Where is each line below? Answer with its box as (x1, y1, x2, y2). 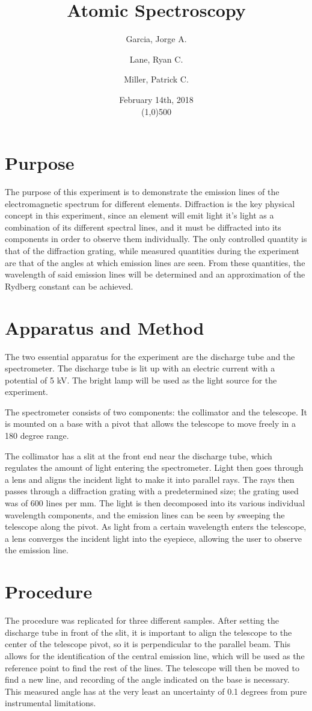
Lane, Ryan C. (129, 52, 183, 65)
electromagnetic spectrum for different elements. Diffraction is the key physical (5, 197, 295, 210)
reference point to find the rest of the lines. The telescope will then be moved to (5, 661, 299, 674)
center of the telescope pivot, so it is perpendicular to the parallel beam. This (5, 638, 290, 650)
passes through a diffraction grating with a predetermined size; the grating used (5, 485, 299, 497)
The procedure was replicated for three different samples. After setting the (5, 614, 279, 627)
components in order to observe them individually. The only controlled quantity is (5, 232, 307, 245)
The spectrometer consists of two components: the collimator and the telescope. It (5, 405, 307, 418)
